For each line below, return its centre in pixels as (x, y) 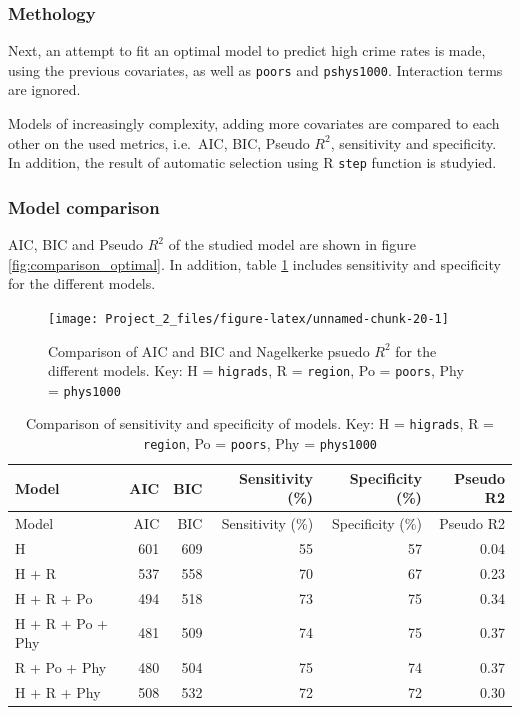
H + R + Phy (58, 691)
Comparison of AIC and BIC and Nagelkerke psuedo (209, 350)
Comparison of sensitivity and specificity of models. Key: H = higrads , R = (260, 423)
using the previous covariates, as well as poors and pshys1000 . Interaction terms (255, 69)
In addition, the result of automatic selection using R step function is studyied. (252, 162)
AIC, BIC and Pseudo (76, 244)
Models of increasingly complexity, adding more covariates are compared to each (254, 123)
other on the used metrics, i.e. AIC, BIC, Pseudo (159, 142)
